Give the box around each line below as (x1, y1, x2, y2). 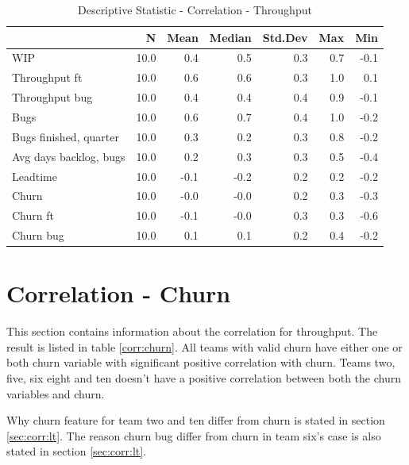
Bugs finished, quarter (12, 128, 120, 144)
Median (209, 29, 252, 45)
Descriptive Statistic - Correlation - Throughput (77, 2, 312, 17)
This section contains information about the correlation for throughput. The (6, 323, 378, 340)
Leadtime (12, 167, 57, 184)
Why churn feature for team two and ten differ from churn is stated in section (6, 412, 385, 428)
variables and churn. (6, 385, 105, 402)
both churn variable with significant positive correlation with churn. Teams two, (6, 354, 395, 371)
